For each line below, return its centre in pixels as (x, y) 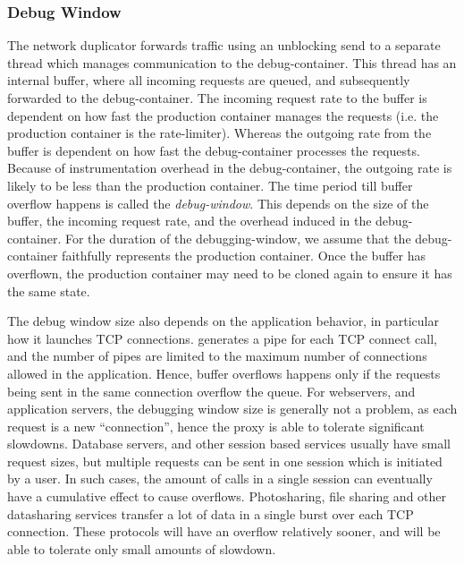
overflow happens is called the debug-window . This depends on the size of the (218, 203)
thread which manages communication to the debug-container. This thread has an (232, 62)
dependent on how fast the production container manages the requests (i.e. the (223, 115)
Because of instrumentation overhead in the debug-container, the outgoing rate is (230, 168)
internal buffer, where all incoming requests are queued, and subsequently (209, 80)
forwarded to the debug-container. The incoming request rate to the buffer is (217, 98)
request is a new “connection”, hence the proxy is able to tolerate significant (216, 426)
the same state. (49, 291)
